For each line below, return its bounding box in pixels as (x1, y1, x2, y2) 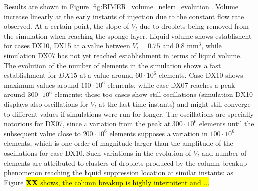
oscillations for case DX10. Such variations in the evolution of (4, 147, 191, 158)
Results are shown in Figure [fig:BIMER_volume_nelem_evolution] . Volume (4, 1, 239, 11)
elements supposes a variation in (109, 128, 208, 138)
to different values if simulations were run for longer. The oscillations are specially (4, 108, 254, 119)
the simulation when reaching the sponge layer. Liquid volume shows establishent (4, 30, 252, 41)
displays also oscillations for (4, 98, 88, 109)
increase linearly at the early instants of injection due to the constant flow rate (4, 11, 244, 21)
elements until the (199, 118, 254, 129)
